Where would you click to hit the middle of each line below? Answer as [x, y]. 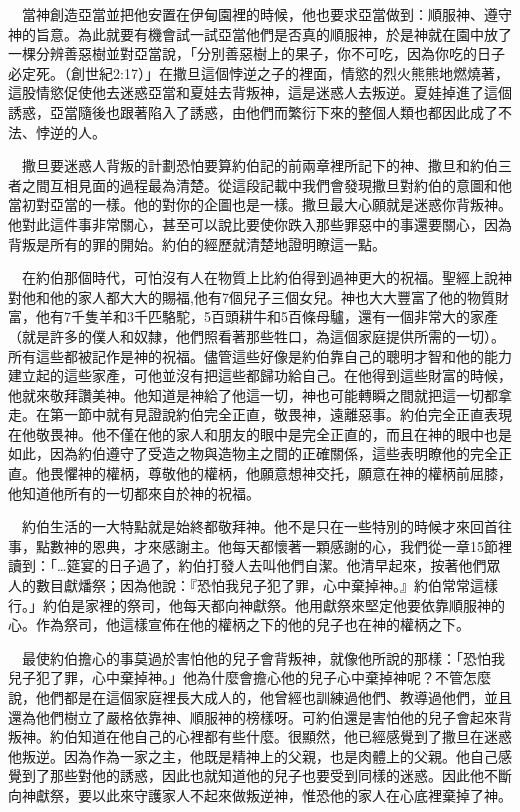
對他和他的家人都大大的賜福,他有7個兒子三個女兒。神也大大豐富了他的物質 [251, 296]
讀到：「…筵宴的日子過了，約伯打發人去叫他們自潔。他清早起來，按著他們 [247, 565]
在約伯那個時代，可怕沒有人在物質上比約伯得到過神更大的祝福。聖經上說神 [266, 277]
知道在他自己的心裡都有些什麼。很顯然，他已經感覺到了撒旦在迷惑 [294, 736]
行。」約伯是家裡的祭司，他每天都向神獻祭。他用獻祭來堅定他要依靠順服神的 [256, 604]
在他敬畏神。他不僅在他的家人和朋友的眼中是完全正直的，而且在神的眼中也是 [260, 433]
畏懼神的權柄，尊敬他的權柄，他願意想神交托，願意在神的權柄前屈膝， [280, 473]
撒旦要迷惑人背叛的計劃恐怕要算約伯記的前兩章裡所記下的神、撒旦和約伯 [259, 165]
